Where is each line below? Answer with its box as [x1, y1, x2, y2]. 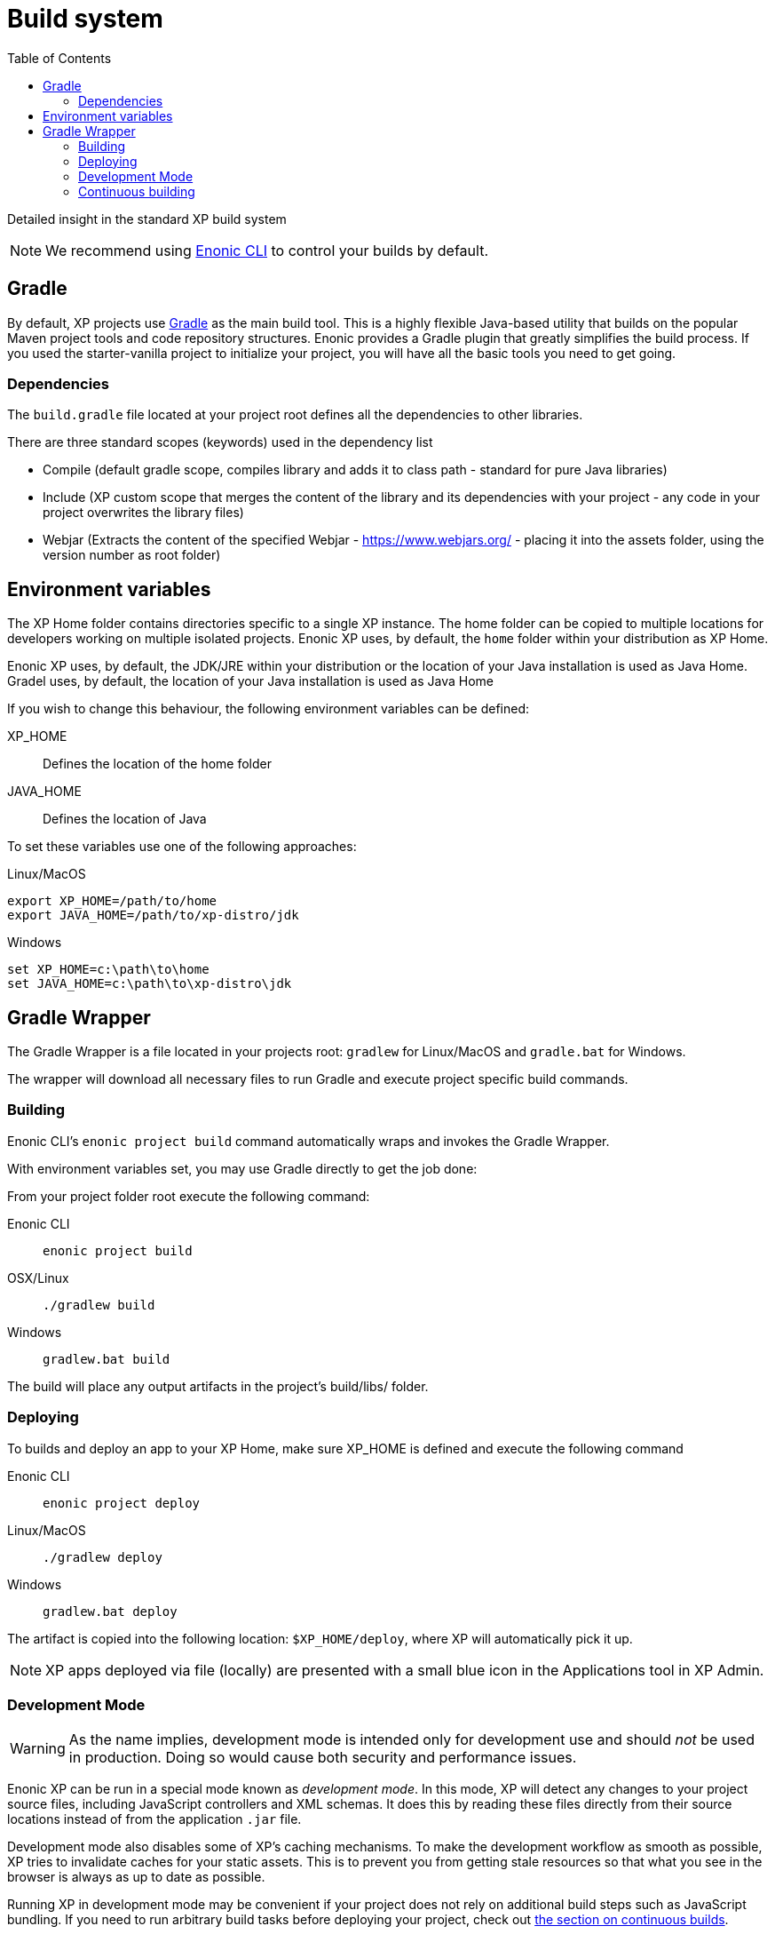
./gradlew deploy [43, 1549, 162, 1564]
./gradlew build [43, 1297, 155, 1312]
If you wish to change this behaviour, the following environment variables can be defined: [7, 701, 530, 717]
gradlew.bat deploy [43, 1604, 178, 1619]
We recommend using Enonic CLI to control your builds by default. [45, 241, 488, 259]
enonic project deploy [43, 1495, 201, 1510]
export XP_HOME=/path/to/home [7, 894, 217, 909]
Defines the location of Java [43, 811, 207, 827]
